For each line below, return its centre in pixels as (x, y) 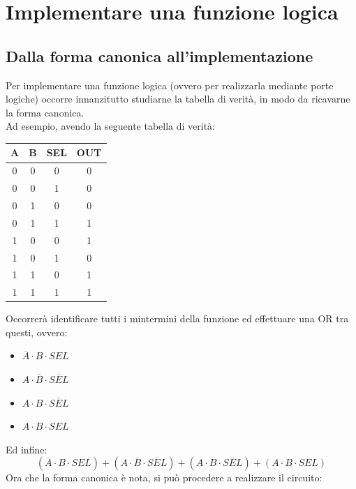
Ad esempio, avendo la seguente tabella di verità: (111, 126)
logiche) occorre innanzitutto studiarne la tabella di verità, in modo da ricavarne (178, 99)
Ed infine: (27, 449)
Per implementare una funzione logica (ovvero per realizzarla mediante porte (170, 85)
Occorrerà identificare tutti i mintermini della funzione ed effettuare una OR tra (177, 318)
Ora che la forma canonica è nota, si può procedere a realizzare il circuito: (164, 477)
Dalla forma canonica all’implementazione (160, 55)
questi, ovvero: (37, 332)
